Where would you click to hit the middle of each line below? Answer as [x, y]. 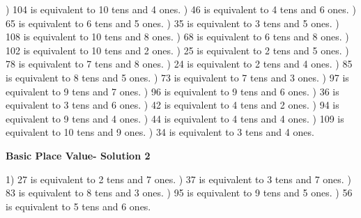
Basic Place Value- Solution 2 [78, 155]
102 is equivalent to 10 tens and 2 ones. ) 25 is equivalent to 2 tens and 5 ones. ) [177, 50]
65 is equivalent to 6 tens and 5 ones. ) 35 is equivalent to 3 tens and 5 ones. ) [172, 23]
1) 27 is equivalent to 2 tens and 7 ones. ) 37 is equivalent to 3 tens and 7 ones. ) [178, 179]
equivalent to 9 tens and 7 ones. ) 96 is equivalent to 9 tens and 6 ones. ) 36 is [172, 91]
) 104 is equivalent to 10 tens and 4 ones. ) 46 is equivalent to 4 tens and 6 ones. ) [181, 9]
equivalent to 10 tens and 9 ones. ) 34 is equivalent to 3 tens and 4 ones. [160, 132]
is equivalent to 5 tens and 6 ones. [78, 206]
